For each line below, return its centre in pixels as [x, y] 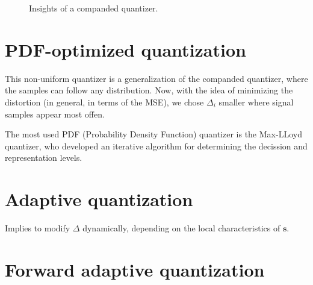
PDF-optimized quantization [126, 49]
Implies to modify [38, 228]
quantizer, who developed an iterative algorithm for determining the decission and [156, 146]
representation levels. [44, 158]
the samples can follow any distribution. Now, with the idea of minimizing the [149, 90]
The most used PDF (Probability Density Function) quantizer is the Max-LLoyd [153, 134]
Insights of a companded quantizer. [94, 8]
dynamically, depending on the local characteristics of [181, 228]
